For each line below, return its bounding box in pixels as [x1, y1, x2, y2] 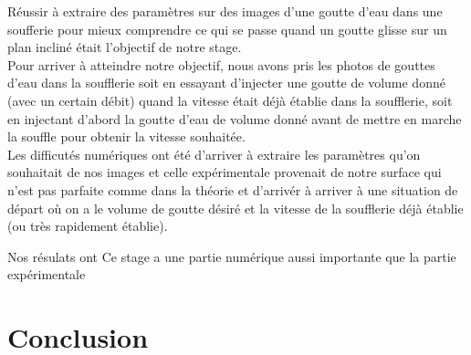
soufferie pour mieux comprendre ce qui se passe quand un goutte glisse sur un [7, 19, 447, 38]
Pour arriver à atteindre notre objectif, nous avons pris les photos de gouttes [7, 55, 435, 74]
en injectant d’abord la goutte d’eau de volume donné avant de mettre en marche [7, 109, 462, 128]
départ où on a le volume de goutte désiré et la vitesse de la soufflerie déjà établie [7, 198, 464, 217]
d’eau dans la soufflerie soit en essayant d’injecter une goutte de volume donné [7, 73, 445, 92]
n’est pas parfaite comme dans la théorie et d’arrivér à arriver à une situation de [7, 180, 458, 199]
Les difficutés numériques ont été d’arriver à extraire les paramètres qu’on [7, 144, 421, 163]
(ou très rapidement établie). [7, 216, 168, 235]
